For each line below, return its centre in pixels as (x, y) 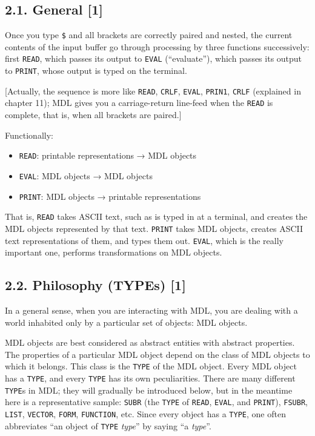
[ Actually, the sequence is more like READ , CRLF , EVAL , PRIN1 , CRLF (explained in (153, 91)
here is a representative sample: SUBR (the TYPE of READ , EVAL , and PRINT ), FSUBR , (156, 402)
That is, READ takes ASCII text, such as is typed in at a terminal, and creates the (156, 216)
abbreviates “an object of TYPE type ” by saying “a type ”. (108, 425)
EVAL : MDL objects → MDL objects (86, 175)
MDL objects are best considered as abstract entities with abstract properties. (150, 342)
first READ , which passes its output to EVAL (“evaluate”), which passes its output (154, 58)
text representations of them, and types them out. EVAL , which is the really (144, 240)
